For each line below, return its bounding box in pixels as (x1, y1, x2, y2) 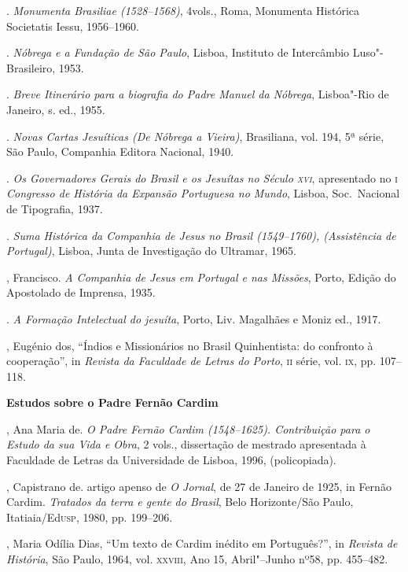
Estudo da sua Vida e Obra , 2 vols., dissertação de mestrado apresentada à (6, 436, 366, 452)
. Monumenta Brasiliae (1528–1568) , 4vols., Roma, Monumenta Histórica (6, 2, 360, 18)
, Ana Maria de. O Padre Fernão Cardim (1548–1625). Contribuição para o (6, 420, 370, 437)
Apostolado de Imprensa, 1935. (6, 284, 156, 301)
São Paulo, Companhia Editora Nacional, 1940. (6, 143, 234, 160)
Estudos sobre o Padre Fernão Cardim (6, 394, 219, 411)
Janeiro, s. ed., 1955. (6, 101, 105, 117)
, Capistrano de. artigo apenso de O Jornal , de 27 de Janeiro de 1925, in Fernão (6, 478, 391, 494)
